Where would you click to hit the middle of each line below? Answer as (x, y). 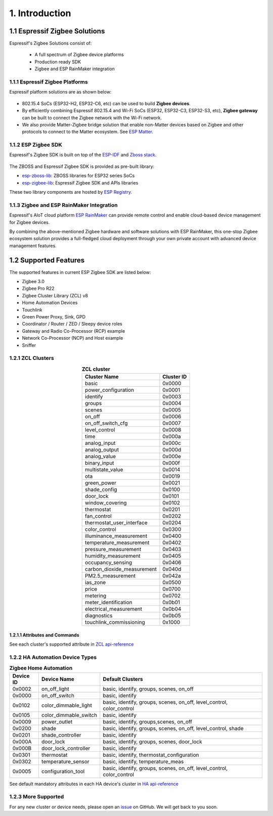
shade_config (101, 489)
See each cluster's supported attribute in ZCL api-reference (72, 644)
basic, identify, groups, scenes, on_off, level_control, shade (173, 728)
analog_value (101, 457)
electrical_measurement (114, 609)
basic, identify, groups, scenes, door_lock (152, 742)
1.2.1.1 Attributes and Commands (44, 635)
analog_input (100, 443)
